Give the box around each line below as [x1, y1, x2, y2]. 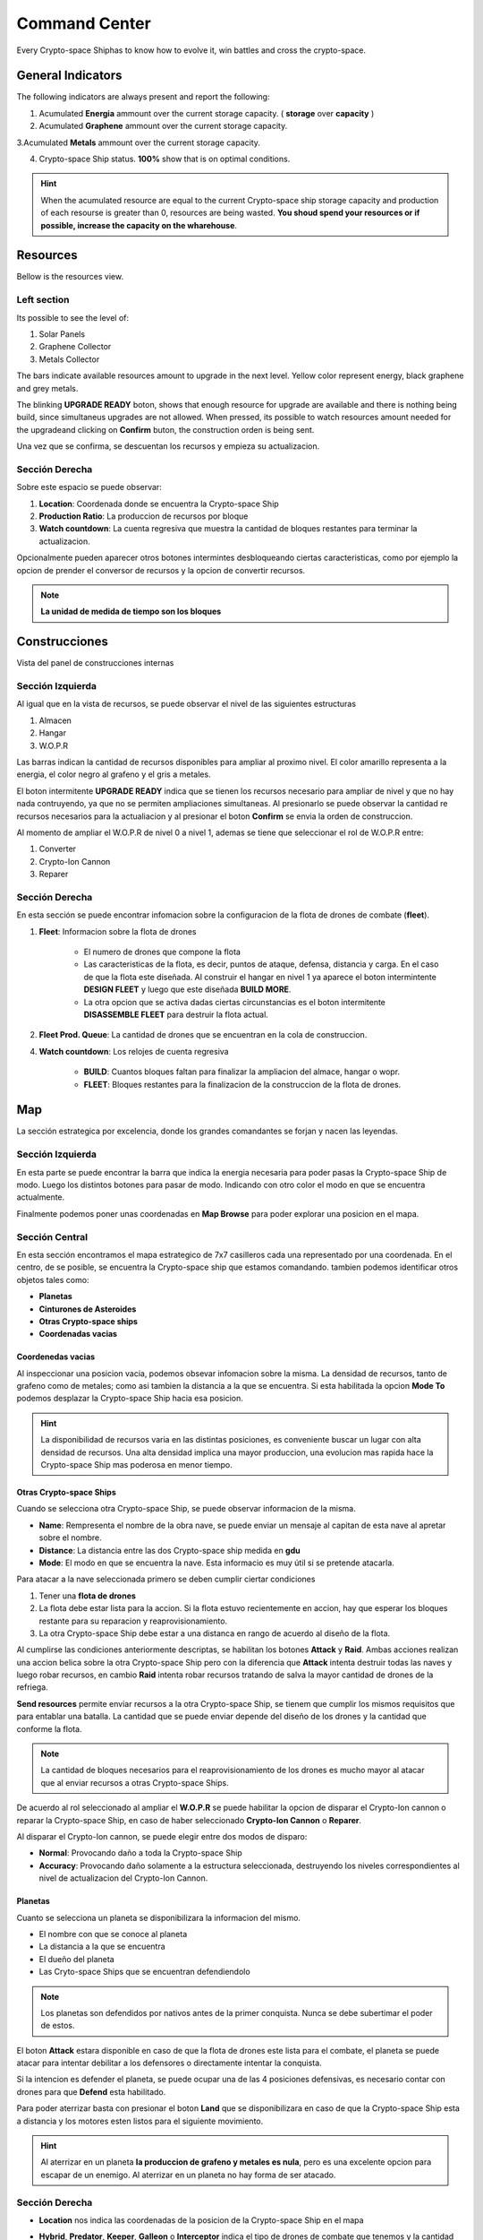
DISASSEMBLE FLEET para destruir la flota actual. [83, 1009, 268, 1021]
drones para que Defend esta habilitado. [16, 2086, 166, 2097]
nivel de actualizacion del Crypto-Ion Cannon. [38, 1873, 208, 1883]
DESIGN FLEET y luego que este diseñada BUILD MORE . [83, 984, 292, 995]
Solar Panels [38, 329, 85, 340]
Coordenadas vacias [38, 1329, 118, 1340]
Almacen [38, 715, 72, 726]
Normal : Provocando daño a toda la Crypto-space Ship [38, 1848, 242, 1858]
